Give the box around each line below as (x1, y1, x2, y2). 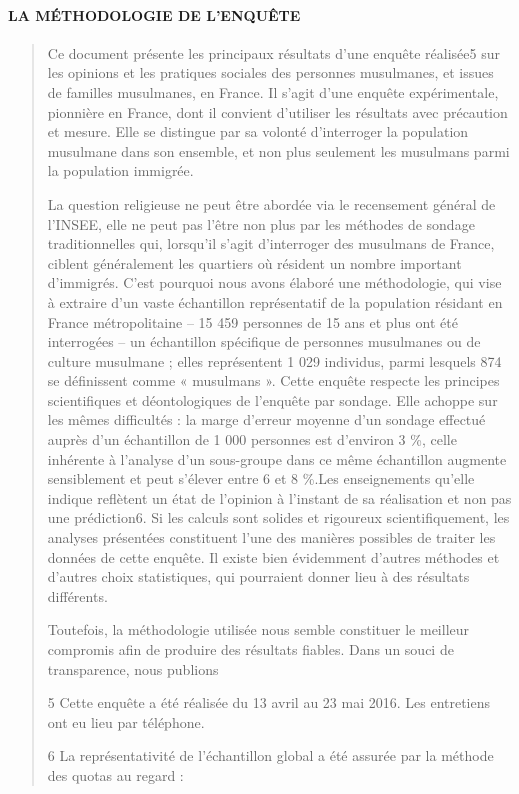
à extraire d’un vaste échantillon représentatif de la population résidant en (47, 291, 503, 312)
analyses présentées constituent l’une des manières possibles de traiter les (47, 527, 496, 548)
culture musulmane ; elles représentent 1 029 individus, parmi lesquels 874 (47, 350, 502, 371)
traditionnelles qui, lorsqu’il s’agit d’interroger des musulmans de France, (47, 233, 495, 254)
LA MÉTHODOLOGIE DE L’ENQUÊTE (8, 4, 301, 25)
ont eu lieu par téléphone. (47, 711, 205, 732)
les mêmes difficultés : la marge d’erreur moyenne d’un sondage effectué (47, 409, 486, 430)
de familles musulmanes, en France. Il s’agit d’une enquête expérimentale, (47, 81, 499, 102)
